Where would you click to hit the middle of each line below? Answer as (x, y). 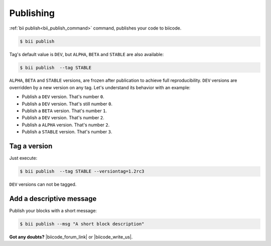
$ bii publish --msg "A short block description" (82, 224)
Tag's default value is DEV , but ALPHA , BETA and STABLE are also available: (87, 54)
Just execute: (23, 158)
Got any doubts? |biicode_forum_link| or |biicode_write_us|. (71, 237)
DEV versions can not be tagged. (43, 184)
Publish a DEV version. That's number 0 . (63, 97)
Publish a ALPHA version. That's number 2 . (66, 125)
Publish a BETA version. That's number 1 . (64, 111)
